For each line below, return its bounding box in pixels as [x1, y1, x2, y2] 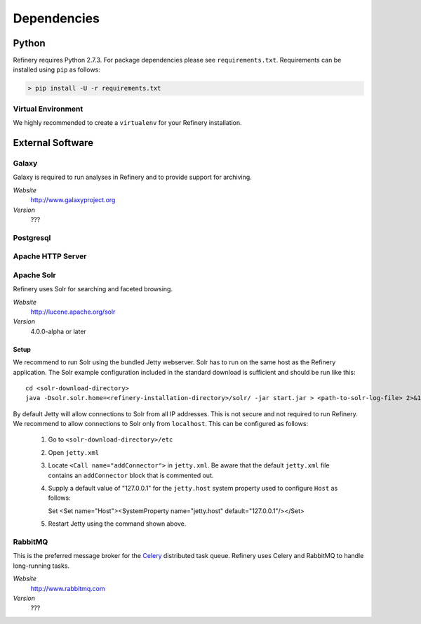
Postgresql [13, 232, 51, 242]
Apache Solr [13, 270, 56, 280]
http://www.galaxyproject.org [30, 196, 116, 204]
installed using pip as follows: [13, 65, 101, 74]
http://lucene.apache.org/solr [30, 307, 116, 316]
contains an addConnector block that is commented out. [48, 471, 214, 479]
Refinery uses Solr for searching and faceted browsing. [13, 285, 173, 293]
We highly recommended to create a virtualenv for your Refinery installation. [13, 119, 242, 127]
